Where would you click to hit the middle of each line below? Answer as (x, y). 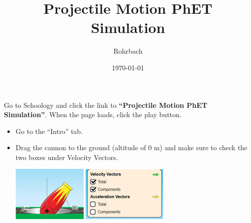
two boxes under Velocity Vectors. (67, 157)
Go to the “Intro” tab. (49, 131)
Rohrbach (128, 51)
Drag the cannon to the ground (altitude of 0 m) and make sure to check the (131, 147)
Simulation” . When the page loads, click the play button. (93, 114)
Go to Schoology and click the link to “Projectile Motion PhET (106, 105)
